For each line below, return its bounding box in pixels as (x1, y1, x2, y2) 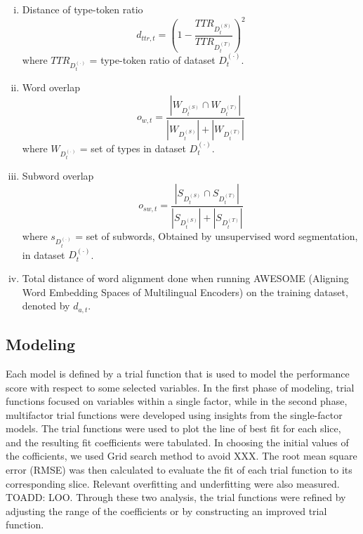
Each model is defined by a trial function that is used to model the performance (6, 366, 350, 380)
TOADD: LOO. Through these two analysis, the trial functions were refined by (6, 490, 346, 505)
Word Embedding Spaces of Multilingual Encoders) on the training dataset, (22, 284, 348, 299)
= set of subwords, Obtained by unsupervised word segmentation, (75, 228, 358, 243)
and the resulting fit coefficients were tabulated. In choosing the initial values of (6, 434, 349, 449)
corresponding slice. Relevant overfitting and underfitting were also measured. (6, 476, 340, 490)
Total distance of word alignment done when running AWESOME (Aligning (22, 271, 349, 286)
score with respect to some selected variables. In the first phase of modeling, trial (6, 380, 355, 394)
